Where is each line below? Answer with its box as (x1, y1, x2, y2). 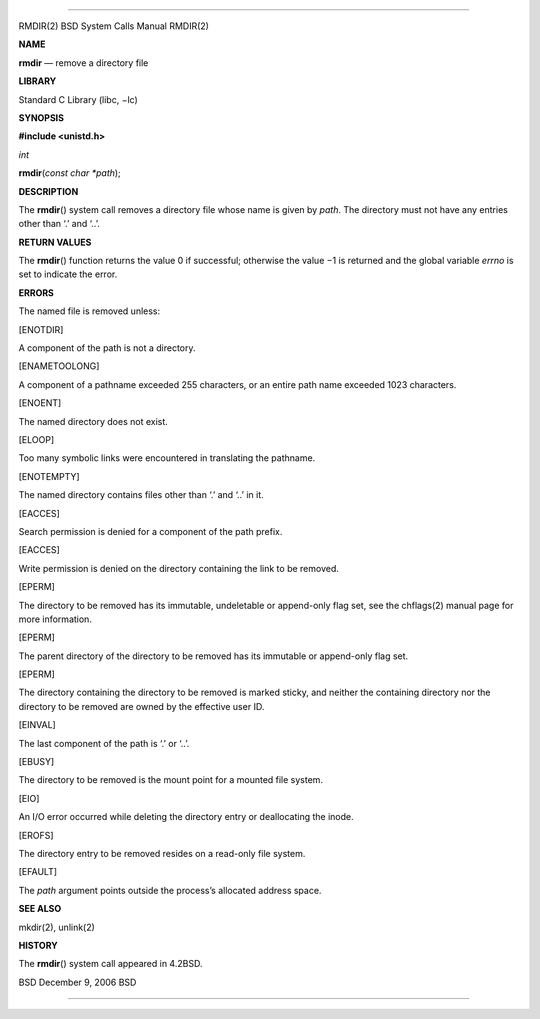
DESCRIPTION (18, 185, 79, 197)
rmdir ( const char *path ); (18, 167, 122, 179)
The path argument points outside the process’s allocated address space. (18, 884, 322, 896)
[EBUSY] (18, 756, 55, 768)
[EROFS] (18, 829, 54, 841)
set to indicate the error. (18, 268, 118, 280)
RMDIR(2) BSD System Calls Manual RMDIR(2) (18, 20, 210, 32)
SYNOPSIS (18, 111, 65, 124)
